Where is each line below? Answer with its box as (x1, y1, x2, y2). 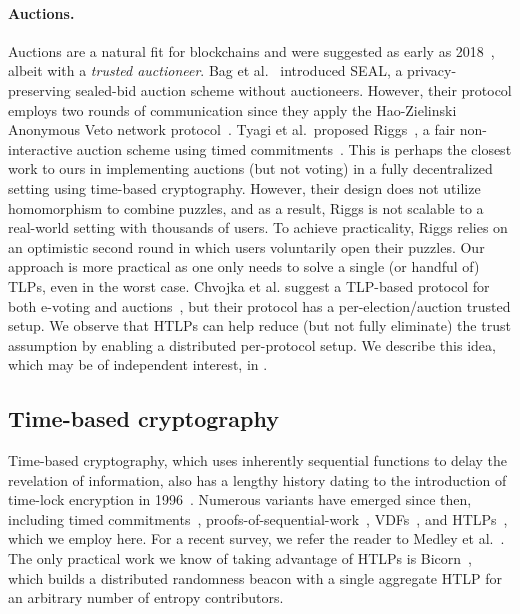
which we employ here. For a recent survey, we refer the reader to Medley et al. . (8, 528, 505, 549)
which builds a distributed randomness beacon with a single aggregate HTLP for (8, 567, 503, 588)
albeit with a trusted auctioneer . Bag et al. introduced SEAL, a (8, 60, 403, 81)
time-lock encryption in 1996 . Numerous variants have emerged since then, (8, 489, 472, 510)
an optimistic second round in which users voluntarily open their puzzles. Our (8, 236, 485, 257)
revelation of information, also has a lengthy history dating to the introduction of (8, 469, 507, 490)
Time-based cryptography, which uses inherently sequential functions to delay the (8, 450, 508, 471)
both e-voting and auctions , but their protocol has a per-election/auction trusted (8, 295, 511, 316)
